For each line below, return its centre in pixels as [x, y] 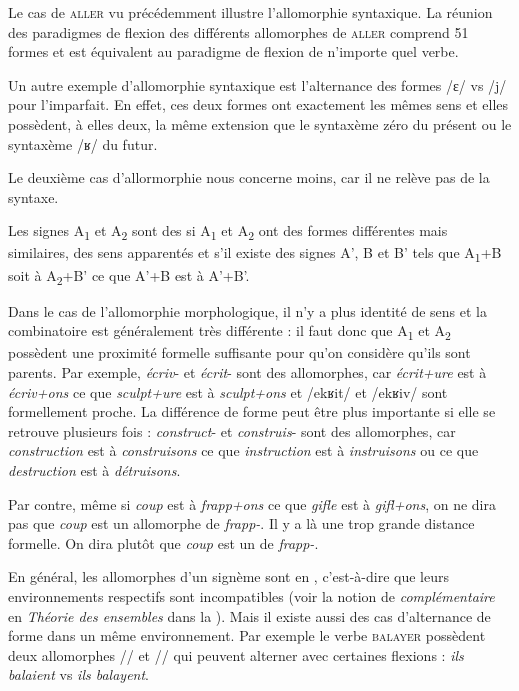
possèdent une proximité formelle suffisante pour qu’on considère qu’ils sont [239, 352]
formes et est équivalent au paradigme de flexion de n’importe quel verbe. [233, 51]
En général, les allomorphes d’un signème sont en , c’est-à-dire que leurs [228, 576]
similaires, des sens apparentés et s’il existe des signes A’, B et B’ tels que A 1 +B [255, 254]
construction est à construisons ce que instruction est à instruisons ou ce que [243, 450]
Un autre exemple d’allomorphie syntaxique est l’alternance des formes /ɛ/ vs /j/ [257, 84]
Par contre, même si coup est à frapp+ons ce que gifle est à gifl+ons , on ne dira [252, 503]
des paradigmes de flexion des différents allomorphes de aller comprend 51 [238, 31]
